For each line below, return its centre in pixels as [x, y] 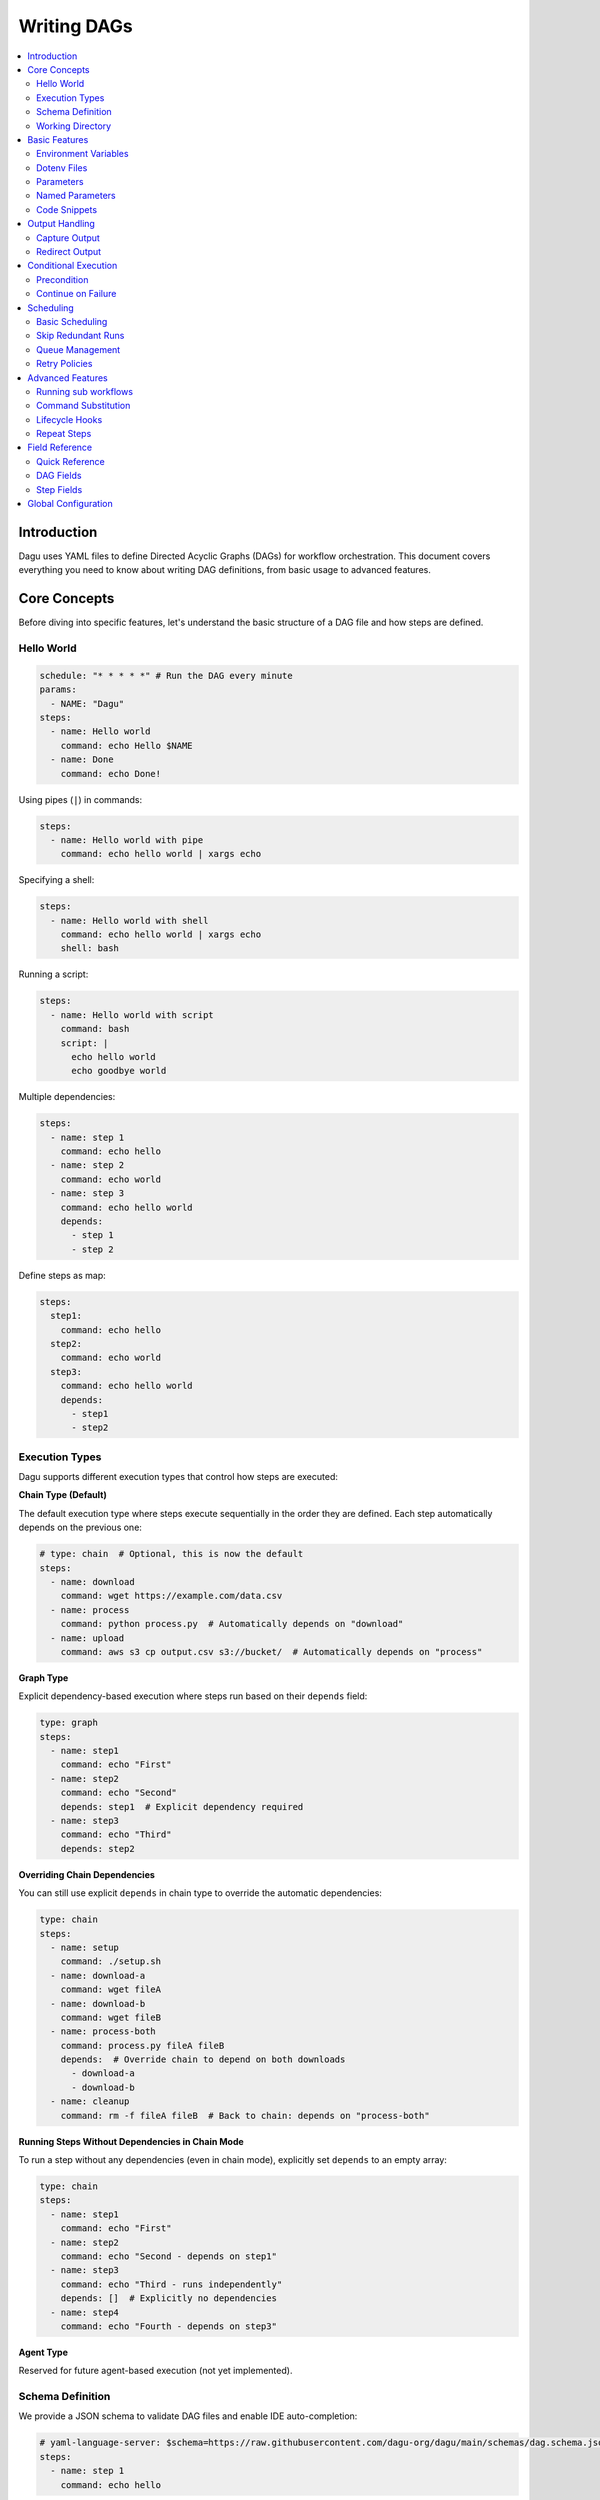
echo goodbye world [119, 1071]
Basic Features [58, 139]
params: [58, 689]
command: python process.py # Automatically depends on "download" [232, 1624]
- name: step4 [85, 2312]
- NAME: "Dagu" [87, 703]
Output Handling [61, 224]
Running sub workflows [85, 391]
